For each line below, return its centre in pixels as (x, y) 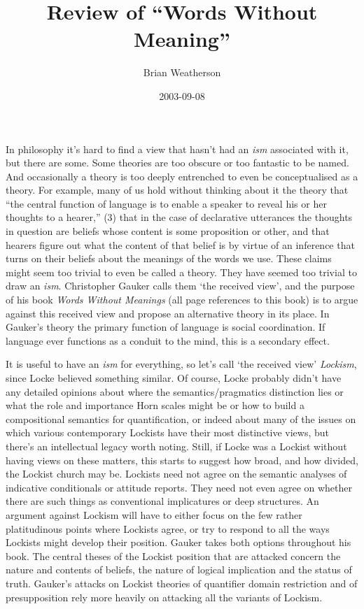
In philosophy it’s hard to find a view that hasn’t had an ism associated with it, (177, 149)
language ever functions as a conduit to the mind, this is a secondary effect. (168, 340)
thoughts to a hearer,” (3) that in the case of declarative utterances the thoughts (179, 217)
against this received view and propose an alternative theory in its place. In (168, 313)
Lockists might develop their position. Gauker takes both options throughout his (178, 542)
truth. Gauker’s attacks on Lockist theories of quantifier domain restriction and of (182, 583)
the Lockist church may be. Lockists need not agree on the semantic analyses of (176, 474)
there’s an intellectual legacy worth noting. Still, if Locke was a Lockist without (176, 446)
